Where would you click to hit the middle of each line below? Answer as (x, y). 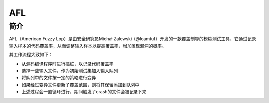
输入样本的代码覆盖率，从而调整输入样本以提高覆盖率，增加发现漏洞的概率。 (88, 46)
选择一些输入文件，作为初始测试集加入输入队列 (70, 71)
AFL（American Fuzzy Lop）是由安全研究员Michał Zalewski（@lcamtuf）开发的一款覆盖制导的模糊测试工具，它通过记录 (133, 39)
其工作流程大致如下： (31, 55)
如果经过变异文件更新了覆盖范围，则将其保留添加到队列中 (80, 85)
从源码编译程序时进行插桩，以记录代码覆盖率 (67, 64)
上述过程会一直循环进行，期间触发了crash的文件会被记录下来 (84, 92)
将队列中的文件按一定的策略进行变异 (59, 78)
